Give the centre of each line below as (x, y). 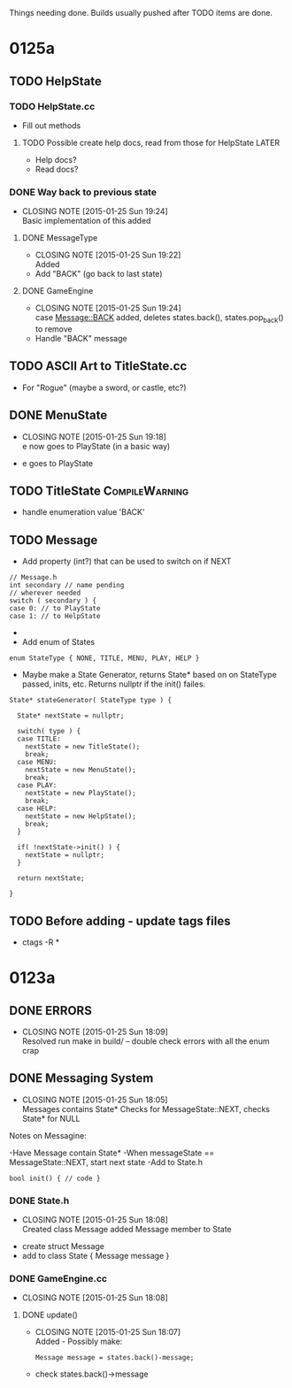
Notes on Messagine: (48, 1135)
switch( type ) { (49, 732)
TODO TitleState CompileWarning (99, 491)
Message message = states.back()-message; (115, 1358)
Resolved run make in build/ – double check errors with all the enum (146, 1041)
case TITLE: (39, 739)
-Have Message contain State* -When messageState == (112, 1153)
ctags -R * (41, 942)
